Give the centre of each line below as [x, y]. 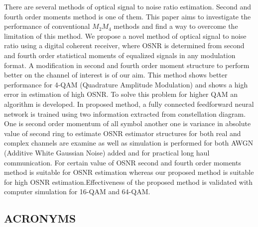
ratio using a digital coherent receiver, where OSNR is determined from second [124, 45]
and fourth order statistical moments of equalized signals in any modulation [120, 55]
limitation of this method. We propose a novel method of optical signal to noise [125, 36]
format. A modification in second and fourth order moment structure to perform [127, 65]
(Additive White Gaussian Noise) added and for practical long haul [107, 152]
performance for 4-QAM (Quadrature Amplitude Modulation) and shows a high [126, 84]
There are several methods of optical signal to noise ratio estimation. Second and [128, 6]
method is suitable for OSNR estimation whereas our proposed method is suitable [129, 172]
